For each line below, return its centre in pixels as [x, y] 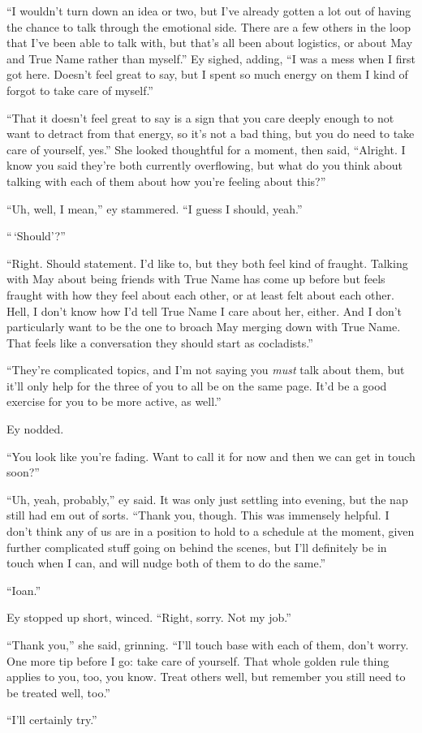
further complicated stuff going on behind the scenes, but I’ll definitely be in [197, 547]
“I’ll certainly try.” [52, 720]
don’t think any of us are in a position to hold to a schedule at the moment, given [211, 531]
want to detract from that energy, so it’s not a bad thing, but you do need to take [211, 134]
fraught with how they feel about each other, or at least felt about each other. [200, 294]
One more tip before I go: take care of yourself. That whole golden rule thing [198, 660]
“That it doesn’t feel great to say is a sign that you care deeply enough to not [200, 117]
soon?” [23, 472]
